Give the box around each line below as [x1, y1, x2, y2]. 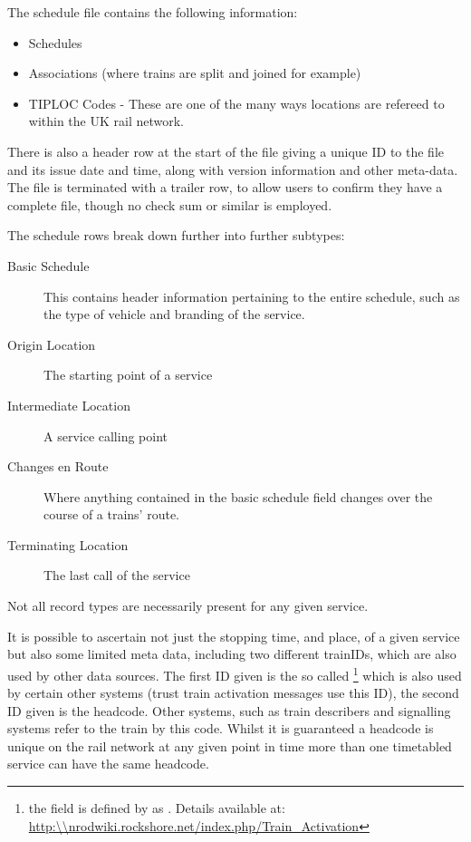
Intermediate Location [7, 395, 130, 414]
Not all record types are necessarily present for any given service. [7, 596, 369, 615]
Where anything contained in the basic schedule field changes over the [43, 487, 433, 506]
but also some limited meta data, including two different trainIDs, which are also [7, 644, 457, 663]
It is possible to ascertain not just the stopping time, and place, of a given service [7, 626, 460, 645]
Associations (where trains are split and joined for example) [28, 63, 361, 82]
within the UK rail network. [28, 111, 185, 131]
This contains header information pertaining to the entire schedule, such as [43, 286, 460, 305]
